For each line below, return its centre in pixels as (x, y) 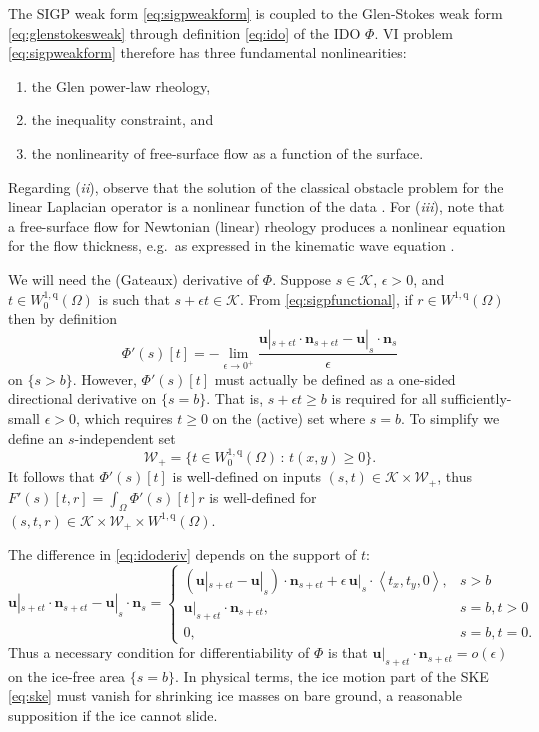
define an (36, 437)
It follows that (51, 476)
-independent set (125, 437)
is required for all (384, 398)
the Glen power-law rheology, (121, 85)
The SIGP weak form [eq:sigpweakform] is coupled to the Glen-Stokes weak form (255, 13)
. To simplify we (450, 417)
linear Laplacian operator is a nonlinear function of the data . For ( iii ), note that (256, 206)
